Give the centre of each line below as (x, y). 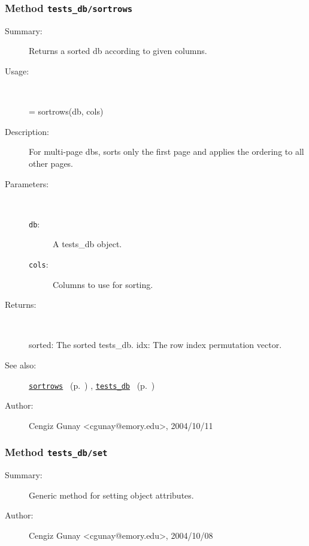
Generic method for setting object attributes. (111, 495)
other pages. (51, 163)
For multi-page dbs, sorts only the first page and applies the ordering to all (166, 151)
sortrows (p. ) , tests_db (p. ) (92, 385)
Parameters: (27, 183)
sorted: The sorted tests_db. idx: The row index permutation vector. (155, 345)
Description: (27, 131)
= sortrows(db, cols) (66, 111)
